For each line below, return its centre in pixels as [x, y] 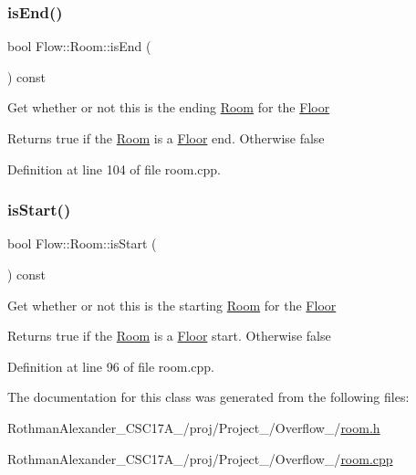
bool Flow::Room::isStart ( [82, 243]
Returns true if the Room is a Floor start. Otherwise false [169, 336]
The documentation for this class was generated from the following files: [208, 397]
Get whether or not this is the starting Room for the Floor [172, 305]
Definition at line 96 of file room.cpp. [111, 366]
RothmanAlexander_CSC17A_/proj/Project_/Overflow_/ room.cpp [200, 458]
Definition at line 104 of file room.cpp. [114, 169]
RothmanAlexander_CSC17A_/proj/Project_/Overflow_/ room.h [194, 427]
